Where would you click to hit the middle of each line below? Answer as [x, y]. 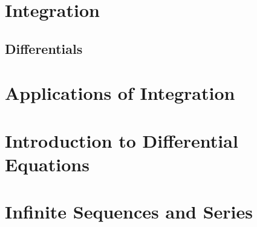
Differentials [44, 48]
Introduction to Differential [122, 140]
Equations [47, 164]
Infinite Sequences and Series [129, 212]
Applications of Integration [120, 93]
